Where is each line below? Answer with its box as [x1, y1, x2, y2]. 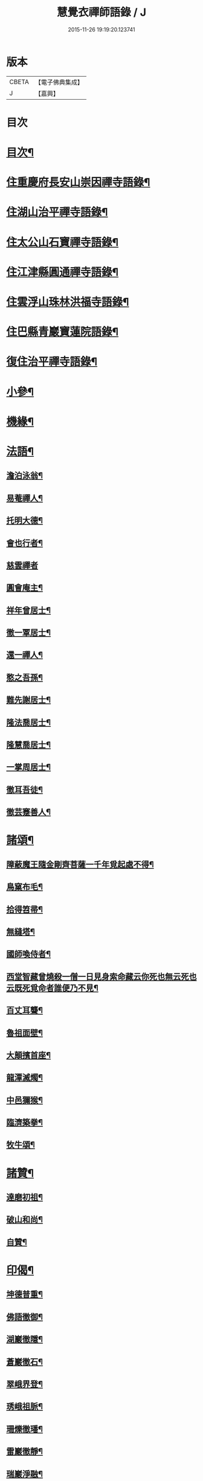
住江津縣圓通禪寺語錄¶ [6, 265, 119, 279]
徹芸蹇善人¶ [6, 807, 51, 818]
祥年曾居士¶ [6, 605, 51, 615]
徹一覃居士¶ [6, 628, 51, 638]
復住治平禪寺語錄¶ [6, 355, 98, 369]
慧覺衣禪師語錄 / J [56, 5, 147, 19]
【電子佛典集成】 [34, 78, 83, 86]
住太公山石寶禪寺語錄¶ [6, 235, 119, 249]
